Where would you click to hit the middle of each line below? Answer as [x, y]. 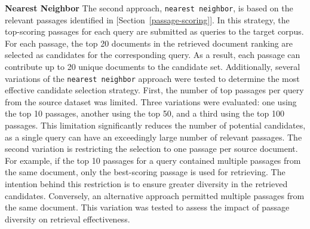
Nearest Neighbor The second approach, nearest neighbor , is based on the [149, 8]
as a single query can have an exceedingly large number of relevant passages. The [154, 137]
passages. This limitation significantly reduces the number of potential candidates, [155, 125]
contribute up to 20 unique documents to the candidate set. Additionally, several [153, 67]
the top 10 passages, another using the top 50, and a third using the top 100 [145, 113]
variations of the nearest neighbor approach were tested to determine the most [152, 78]
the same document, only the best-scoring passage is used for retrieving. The [145, 172]
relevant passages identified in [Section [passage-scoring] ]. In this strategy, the [147, 19]
